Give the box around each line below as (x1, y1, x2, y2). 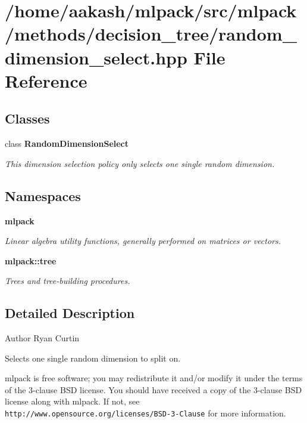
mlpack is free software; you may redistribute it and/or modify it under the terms (5, 372, 303, 384)
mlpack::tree (5, 254, 57, 267)
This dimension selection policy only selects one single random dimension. (5, 157, 275, 169)
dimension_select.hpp (5, 45, 187, 69)
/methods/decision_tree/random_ (5, 21, 297, 46)
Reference (5, 68, 87, 92)
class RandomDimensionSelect (5, 137, 129, 150)
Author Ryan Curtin (5, 332, 80, 344)
